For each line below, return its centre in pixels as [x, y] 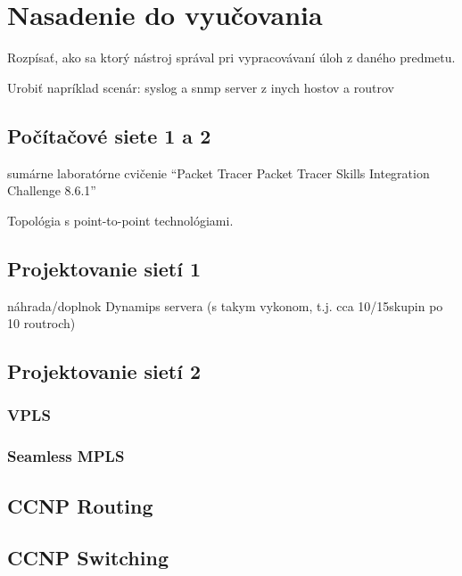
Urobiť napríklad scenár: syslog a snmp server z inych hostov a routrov [201, 87]
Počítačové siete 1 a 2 [109, 135]
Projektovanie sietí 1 [104, 268]
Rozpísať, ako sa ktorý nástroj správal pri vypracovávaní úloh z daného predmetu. [231, 58]
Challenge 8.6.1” [52, 190]
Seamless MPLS [66, 456]
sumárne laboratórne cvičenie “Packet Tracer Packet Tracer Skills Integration [219, 173]
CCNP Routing [80, 505]
